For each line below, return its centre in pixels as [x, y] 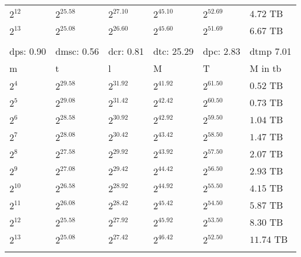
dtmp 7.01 [270, 51]
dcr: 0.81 [126, 51]
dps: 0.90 [28, 51]
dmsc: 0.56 [77, 51]
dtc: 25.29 [173, 51]
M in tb [265, 68]
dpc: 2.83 [222, 51]
